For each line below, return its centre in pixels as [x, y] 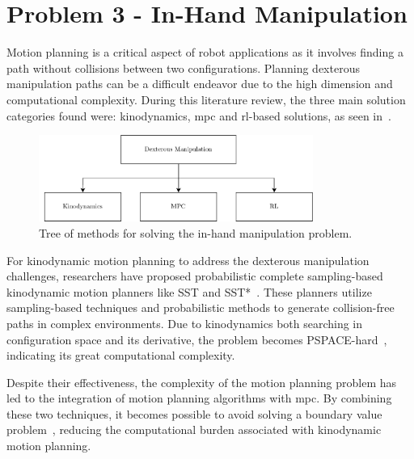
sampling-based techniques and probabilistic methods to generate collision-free [201, 307]
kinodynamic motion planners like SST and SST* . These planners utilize [189, 291]
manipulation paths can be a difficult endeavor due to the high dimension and [200, 84]
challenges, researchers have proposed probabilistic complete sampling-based [195, 276]
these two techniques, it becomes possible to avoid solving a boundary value [194, 413]
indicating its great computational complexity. [121, 355]
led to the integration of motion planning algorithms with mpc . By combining [199, 398]
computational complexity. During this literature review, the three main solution [206, 99]
